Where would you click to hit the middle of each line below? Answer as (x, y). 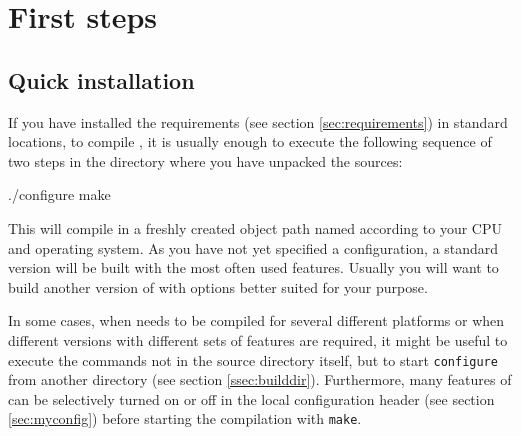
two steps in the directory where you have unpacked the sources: (205, 160)
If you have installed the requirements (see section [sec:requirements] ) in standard (258, 121)
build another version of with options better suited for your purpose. (218, 286)
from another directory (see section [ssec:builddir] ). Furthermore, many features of (260, 379)
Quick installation (101, 79)
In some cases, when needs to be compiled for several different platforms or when (256, 320)
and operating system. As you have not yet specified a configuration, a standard (253, 247)
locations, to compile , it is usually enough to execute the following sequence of (250, 141)
